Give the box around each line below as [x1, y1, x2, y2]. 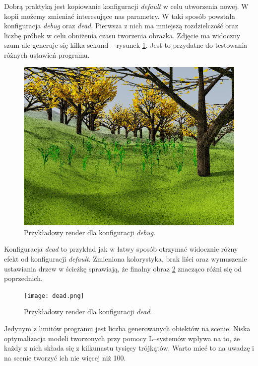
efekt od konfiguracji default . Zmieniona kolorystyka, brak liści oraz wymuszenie [4, 254, 247, 264]
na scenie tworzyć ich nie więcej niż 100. [4, 352, 126, 363]
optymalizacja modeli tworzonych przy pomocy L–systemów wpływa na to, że [4, 333, 240, 343]
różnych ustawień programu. [4, 49, 90, 60]
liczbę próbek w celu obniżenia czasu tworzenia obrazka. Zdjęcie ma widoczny [4, 30, 241, 40]
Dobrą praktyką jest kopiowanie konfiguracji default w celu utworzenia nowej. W [4, 1, 249, 11]
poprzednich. [4, 273, 43, 283]
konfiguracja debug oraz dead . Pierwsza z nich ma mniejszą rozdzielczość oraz [4, 20, 239, 31]
